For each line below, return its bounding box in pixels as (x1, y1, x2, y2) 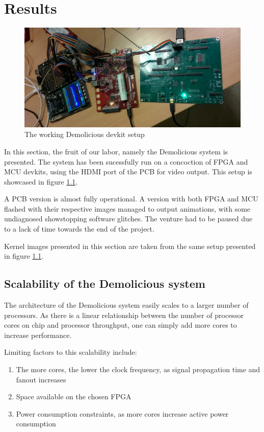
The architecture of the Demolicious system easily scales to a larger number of (4, 300, 249, 310)
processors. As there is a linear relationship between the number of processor (4, 309, 244, 320)
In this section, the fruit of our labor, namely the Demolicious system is (4, 146, 228, 156)
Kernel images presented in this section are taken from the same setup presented (4, 240, 256, 251)
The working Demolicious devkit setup (24, 129, 145, 140)
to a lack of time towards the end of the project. (4, 223, 154, 234)
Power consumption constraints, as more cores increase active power (16, 408, 229, 419)
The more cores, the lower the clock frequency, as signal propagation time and (16, 364, 260, 375)
